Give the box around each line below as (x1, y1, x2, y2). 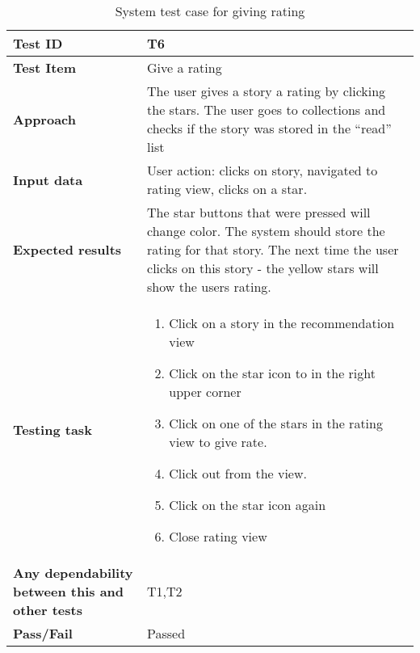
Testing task (13, 420, 92, 439)
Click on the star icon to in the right (169, 364, 376, 382)
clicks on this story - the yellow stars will (147, 259, 379, 277)
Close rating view (169, 527, 267, 546)
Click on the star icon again (169, 495, 326, 514)
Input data (13, 170, 83, 189)
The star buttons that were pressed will (147, 203, 371, 221)
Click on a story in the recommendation (169, 314, 395, 332)
